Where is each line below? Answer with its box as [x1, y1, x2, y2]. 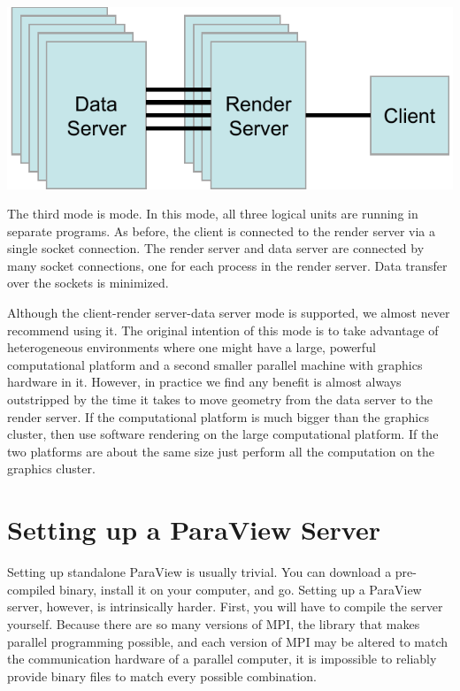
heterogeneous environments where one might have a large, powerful [7, 338, 376, 357]
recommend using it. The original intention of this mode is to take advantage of [7, 320, 439, 339]
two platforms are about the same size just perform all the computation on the [7, 441, 435, 460]
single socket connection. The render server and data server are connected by [7, 239, 425, 257]
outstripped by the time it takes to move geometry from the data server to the [7, 390, 433, 409]
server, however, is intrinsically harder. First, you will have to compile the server [7, 597, 443, 616]
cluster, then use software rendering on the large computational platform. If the [7, 425, 439, 443]
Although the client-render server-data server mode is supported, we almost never [7, 303, 450, 322]
